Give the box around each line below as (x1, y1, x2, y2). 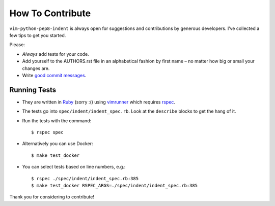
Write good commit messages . (22, 72, 87, 78)
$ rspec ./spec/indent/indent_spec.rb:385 (31, 176, 139, 181)
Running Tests (9, 85, 56, 94)
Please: (9, 42, 25, 48)
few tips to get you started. (9, 32, 66, 38)
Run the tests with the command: (22, 117, 92, 124)
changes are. (22, 65, 50, 71)
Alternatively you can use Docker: (22, 141, 93, 147)
